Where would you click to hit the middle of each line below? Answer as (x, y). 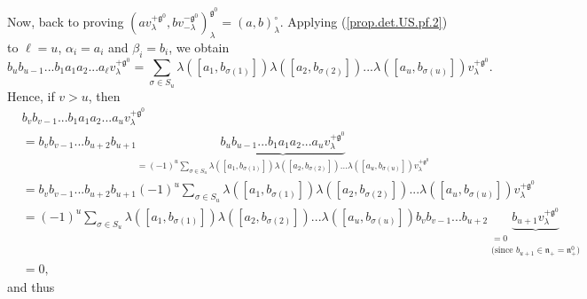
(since (502, 251)
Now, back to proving (66, 22)
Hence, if (31, 95)
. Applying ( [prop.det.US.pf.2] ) (364, 22)
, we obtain (199, 47)
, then (104, 95)
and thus (31, 286)
